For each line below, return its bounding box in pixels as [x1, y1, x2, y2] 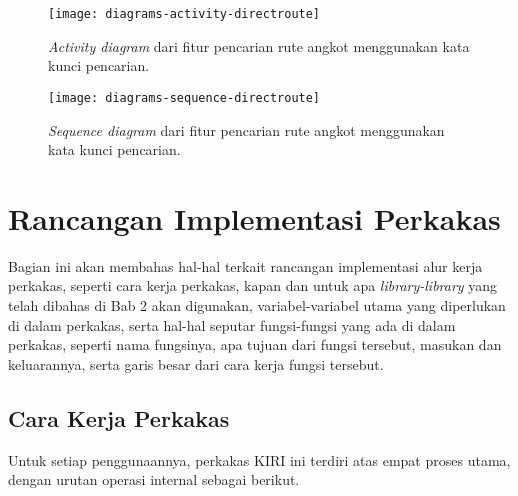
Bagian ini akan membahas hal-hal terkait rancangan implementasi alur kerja [8, 255, 483, 276]
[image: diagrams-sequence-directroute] [48, 90, 321, 105]
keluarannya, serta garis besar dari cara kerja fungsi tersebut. [8, 353, 384, 374]
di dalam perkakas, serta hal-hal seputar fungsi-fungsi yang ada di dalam [8, 314, 456, 335]
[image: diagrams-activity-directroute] [48, 7, 321, 21]
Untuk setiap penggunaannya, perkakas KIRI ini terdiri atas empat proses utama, [8, 449, 511, 470]
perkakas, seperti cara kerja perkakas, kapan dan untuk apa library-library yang [8, 275, 498, 296]
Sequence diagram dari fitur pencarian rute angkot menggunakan [48, 119, 445, 140]
